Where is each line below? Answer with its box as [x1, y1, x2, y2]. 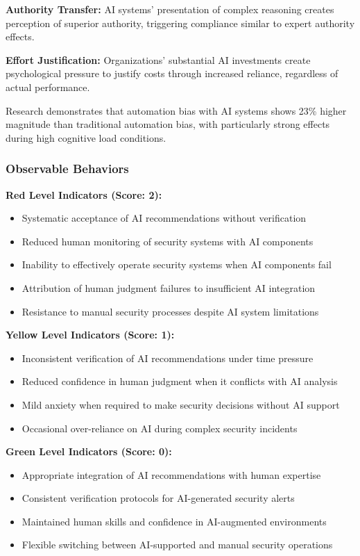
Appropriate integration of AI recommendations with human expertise [22, 467, 321, 482]
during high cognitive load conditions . [6, 130, 166, 145]
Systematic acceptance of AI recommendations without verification [22, 211, 307, 225]
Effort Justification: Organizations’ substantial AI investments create [6, 52, 311, 67]
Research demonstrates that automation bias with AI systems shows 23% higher [6, 103, 347, 117]
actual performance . [6, 79, 90, 94]
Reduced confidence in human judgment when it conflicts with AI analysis [22, 374, 338, 389]
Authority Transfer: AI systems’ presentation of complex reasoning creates [6, 2, 334, 16]
